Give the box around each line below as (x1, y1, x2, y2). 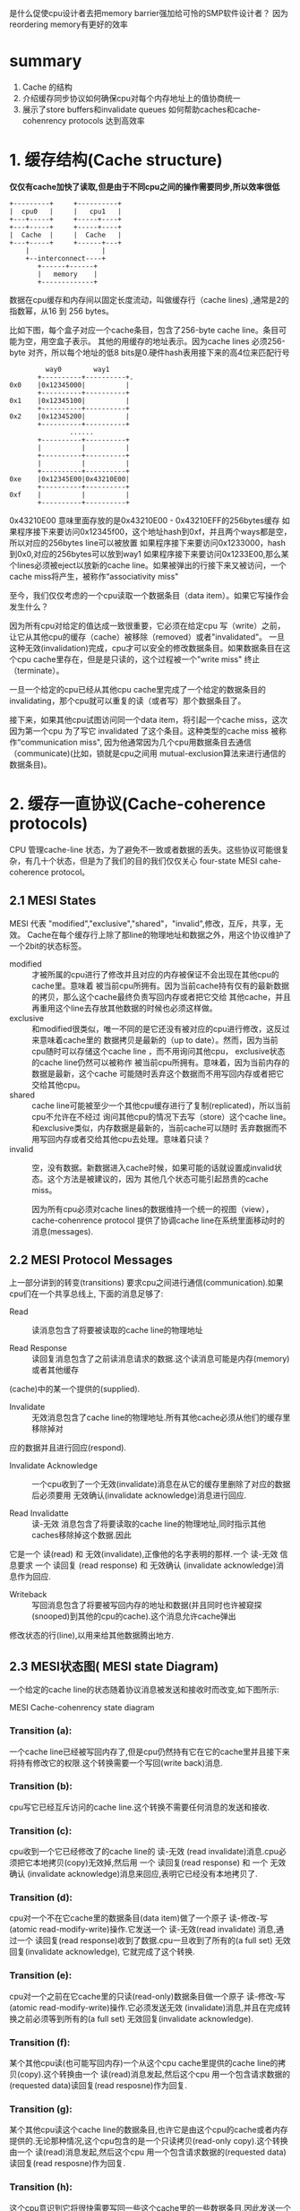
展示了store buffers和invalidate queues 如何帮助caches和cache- (21, 104, 261, 115)
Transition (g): (9, 2103, 73, 2115)
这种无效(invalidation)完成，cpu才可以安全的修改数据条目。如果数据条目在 (9, 642, 284, 653)
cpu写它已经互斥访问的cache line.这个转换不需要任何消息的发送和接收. (9, 1802, 270, 1812)
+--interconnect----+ (25, 254, 106, 262)
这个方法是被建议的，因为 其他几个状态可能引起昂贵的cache (47, 1173, 269, 1184)
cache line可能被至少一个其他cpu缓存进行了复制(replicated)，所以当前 (31, 1100, 291, 1111)
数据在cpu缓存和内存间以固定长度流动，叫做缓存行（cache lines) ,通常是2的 (9, 294, 289, 305)
